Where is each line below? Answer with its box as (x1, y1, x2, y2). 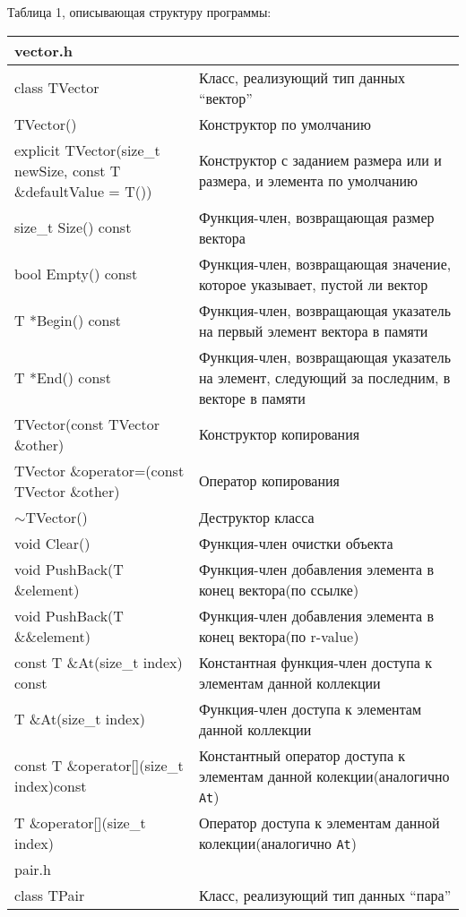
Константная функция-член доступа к (198, 651, 432, 673)
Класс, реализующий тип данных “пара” (198, 884, 452, 905)
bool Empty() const (14, 263, 138, 285)
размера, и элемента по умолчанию (198, 170, 418, 192)
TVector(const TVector (14, 413, 160, 434)
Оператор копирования (198, 470, 340, 492)
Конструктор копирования (198, 424, 360, 445)
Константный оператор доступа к (198, 744, 406, 766)
